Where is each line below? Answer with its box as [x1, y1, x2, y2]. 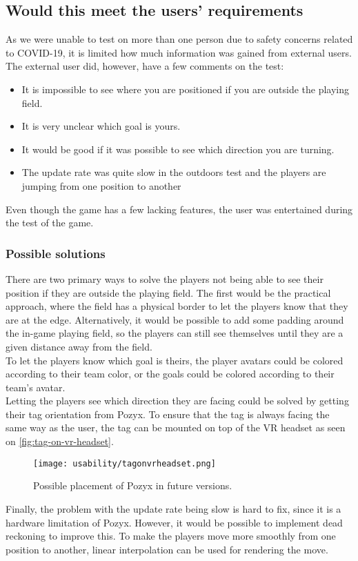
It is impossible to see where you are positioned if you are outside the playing [21, 81, 350, 96]
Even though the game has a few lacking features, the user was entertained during [6, 201, 353, 216]
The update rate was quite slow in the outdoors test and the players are [21, 165, 326, 179]
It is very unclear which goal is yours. [21, 119, 181, 133]
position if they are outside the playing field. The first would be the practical [6, 285, 331, 299]
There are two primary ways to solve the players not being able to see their [6, 271, 324, 286]
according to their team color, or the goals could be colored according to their [6, 366, 335, 381]
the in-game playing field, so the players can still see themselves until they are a [6, 326, 344, 340]
